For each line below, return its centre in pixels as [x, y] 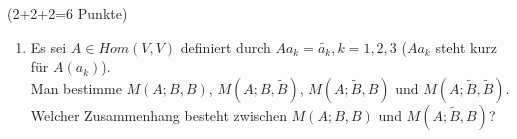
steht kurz [466, 46]
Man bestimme [76, 87]
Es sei [48, 46]
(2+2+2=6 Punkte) [67, 13]
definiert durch [225, 46]
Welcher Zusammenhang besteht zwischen [158, 114]
